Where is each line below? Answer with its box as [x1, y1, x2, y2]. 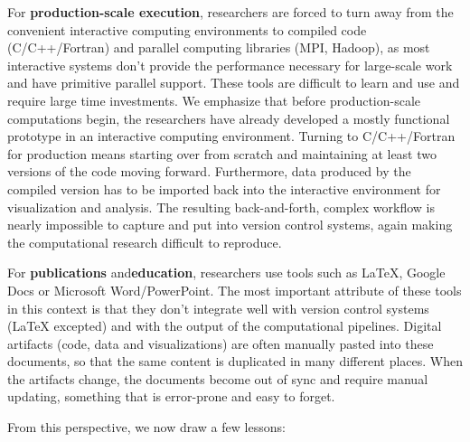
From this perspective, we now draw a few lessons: [7, 418, 286, 437]
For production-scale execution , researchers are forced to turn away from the [7, 3, 454, 21]
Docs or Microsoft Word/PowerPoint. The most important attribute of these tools [7, 280, 462, 299]
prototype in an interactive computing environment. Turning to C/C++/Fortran [7, 127, 456, 146]
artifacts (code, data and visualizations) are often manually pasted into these [7, 334, 434, 353]
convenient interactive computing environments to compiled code [7, 20, 367, 39]
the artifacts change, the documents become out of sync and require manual [7, 369, 428, 388]
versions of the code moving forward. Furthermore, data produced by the [7, 162, 411, 181]
